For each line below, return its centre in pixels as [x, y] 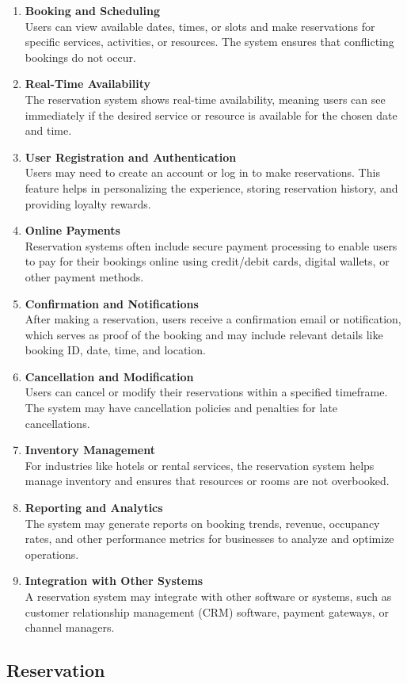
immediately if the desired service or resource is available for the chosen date [211, 115]
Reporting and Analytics [94, 508]
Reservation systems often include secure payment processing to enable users [211, 245]
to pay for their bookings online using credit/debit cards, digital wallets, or [207, 261]
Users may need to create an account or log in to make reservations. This [202, 172]
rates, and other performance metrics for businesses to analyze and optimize [209, 539]
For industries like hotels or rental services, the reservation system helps [200, 465]
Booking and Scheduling [92, 10]
